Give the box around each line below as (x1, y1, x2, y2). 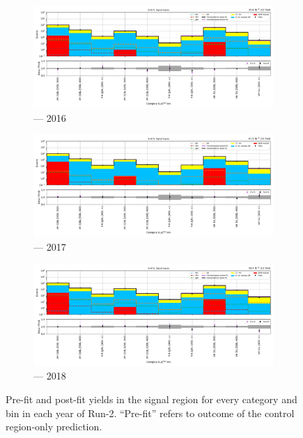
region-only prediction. (6, 419, 102, 434)
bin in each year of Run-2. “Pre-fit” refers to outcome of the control (6, 405, 295, 420)
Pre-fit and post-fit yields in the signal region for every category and (6, 391, 297, 406)
